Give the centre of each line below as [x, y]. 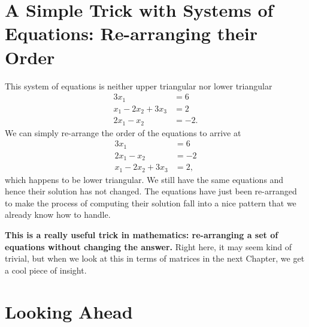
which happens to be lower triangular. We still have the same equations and [144, 179]
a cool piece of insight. [46, 270]
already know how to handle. [58, 214]
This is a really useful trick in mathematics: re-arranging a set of [142, 234]
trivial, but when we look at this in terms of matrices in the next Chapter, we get [155, 258]
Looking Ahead [69, 311]
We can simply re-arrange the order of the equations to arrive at [123, 132]
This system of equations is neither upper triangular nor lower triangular [139, 85]
